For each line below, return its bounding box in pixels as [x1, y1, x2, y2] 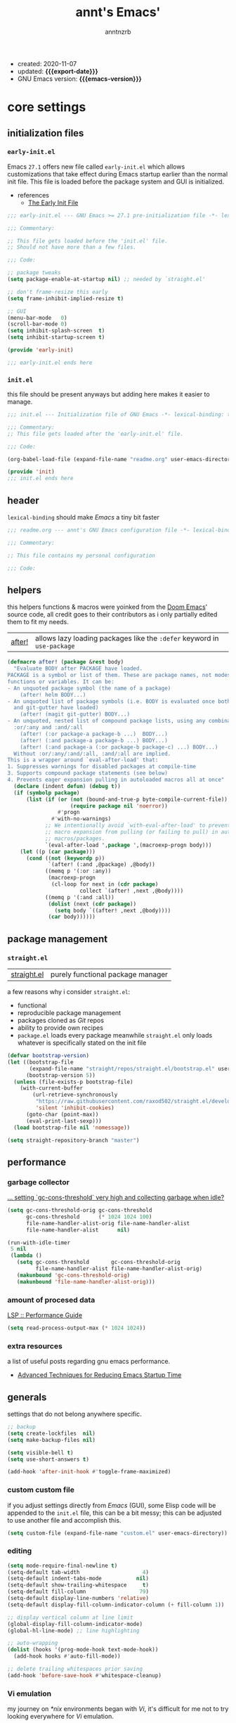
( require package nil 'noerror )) [70, 802, 169, 809]
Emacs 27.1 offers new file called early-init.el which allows [7, 162, 185, 171]
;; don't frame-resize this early [7, 288, 109, 295]
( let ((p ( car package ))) [20, 848, 96, 855]
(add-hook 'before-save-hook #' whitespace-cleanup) [7, 1672, 162, 1679]
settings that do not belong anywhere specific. [7, 1410, 142, 1419]
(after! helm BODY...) [20, 691, 86, 698]
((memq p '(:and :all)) [44, 893, 114, 901]
